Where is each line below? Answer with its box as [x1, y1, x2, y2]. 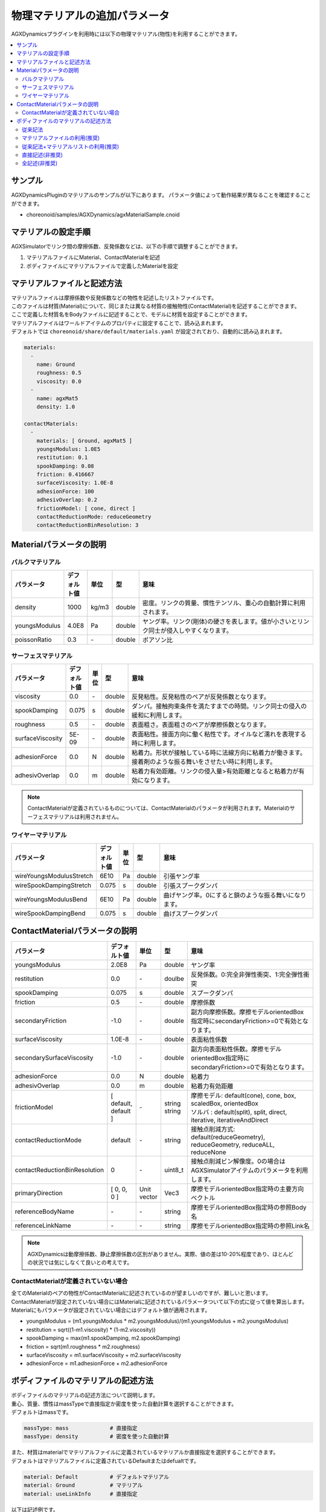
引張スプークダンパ [163, 881, 218, 890]
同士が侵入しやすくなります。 [148, 627, 232, 635]
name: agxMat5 [36, 395, 78, 402]
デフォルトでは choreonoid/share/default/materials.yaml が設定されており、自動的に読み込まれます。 [11, 328, 286, 335]
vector [139, 1193, 158, 1201]
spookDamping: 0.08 [36, 463, 95, 469]
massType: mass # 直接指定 [24, 1425, 138, 1432]
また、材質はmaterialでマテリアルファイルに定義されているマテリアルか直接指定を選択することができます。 [11, 1448, 279, 1456]
